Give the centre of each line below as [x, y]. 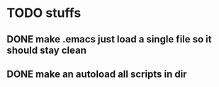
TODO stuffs [44, 13]
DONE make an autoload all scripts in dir [97, 74]
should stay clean [46, 50]
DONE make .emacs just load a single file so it [109, 39]
